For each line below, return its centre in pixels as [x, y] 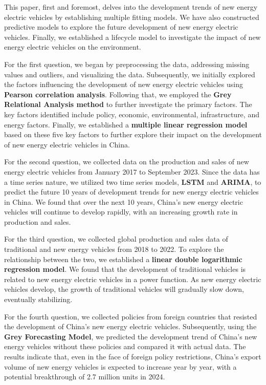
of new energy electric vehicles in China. [67, 144]
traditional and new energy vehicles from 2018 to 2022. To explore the [114, 249]
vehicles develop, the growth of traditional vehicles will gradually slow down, [124, 289]
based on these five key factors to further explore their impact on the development [133, 134]
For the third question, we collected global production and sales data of [116, 239]
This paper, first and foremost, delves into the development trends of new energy [131, 7]
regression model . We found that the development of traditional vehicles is [125, 269]
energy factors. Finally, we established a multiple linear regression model [126, 124]
